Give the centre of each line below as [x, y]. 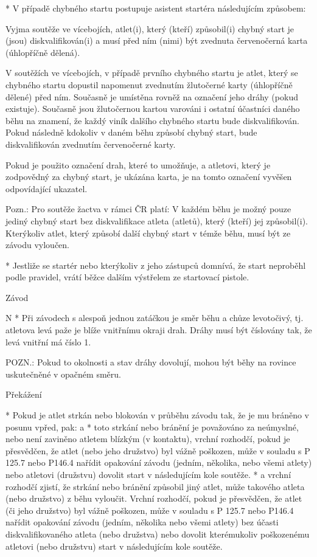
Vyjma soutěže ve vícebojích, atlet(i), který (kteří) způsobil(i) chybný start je [150, 28]
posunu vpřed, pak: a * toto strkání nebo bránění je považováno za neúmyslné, [152, 427]
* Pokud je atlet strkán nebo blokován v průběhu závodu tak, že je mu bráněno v [157, 415]
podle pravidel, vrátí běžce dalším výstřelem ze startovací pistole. [127, 277]
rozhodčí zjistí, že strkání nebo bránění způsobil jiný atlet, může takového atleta [155, 486]
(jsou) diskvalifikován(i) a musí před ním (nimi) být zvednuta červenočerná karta [157, 40]
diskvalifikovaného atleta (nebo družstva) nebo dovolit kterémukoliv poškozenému [158, 534]
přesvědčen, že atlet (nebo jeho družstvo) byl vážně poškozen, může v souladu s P [158, 450]
